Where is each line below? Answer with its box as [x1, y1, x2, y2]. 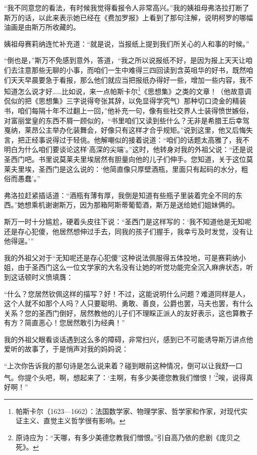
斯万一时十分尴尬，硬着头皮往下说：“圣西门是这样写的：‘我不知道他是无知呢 [4, 216, 252, 226]
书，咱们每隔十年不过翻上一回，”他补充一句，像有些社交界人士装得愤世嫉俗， [4, 105, 253, 115]
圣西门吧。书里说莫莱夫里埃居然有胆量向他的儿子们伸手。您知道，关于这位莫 [4, 153, 253, 164]
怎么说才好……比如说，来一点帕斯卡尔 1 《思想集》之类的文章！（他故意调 [17, 85, 252, 96]
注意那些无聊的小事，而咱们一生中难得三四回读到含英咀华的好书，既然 [17, 64, 246, 75]
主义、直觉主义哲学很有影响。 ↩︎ [22, 415, 126, 426]
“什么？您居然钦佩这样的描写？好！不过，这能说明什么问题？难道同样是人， [4, 288, 250, 299]
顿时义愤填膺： [24, 271, 73, 282]
